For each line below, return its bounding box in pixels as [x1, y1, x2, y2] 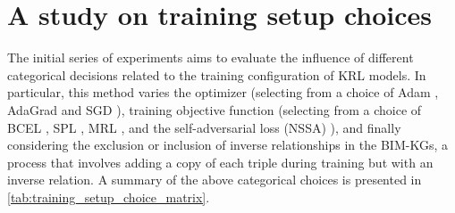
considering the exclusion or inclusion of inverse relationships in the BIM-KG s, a [7, 135, 448, 154]
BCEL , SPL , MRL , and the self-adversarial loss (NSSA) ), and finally [7, 118, 401, 136]
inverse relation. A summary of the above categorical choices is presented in [7, 170, 422, 189]
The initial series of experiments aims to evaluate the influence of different [7, 48, 414, 67]
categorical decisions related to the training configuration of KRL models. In [7, 65, 426, 84]
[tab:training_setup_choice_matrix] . [7, 187, 210, 206]
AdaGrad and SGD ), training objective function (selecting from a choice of [7, 100, 422, 119]
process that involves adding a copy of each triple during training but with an [7, 152, 434, 171]
